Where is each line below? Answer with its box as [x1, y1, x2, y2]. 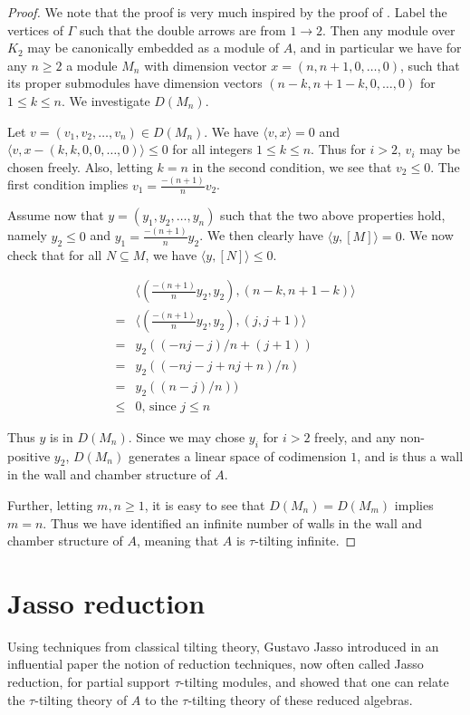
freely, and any [314, 427, 396, 446]
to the [145, 690, 178, 709]
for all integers [172, 140, 253, 159]
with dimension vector [144, 55, 267, 74]
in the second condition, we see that [192, 157, 392, 176]
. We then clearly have [199, 226, 324, 245]
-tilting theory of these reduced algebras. [187, 690, 413, 709]
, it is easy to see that [144, 495, 265, 514]
